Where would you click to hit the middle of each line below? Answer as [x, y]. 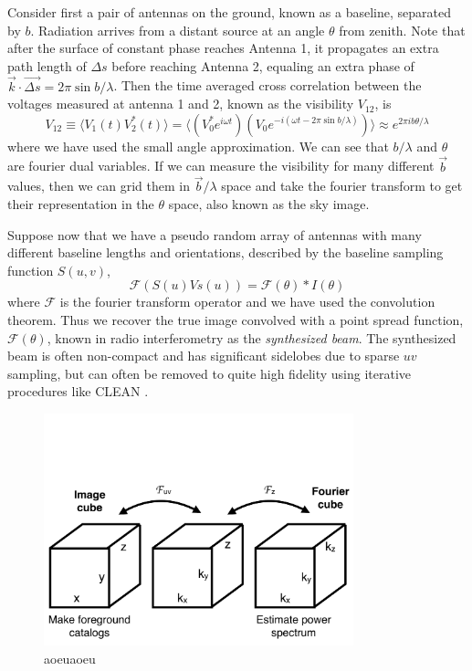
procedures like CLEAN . [78, 391]
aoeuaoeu [70, 658]
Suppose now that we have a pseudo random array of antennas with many [215, 234]
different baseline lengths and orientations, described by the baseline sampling [226, 252]
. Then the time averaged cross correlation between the [267, 85]
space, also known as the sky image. [269, 204]
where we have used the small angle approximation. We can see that [198, 146]
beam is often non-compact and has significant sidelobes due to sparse [204, 356]
